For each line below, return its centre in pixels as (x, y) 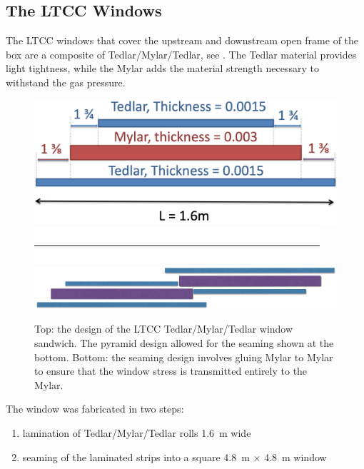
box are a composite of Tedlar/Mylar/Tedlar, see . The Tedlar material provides (181, 54)
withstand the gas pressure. (66, 82)
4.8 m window (295, 457)
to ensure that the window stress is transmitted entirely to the (171, 371)
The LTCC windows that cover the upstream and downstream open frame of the (182, 40)
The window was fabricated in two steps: (95, 409)
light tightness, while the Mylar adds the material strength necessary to (162, 68)
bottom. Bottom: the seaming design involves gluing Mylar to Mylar (184, 357)
